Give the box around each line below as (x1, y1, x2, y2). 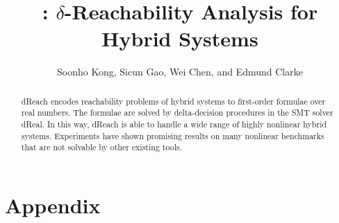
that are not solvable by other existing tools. (21, 141, 182, 153)
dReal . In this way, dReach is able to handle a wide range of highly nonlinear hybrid (21, 118, 327, 130)
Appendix (5, 190, 101, 219)
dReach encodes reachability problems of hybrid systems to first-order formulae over (21, 95, 326, 107)
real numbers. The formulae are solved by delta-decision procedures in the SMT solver (21, 107, 333, 118)
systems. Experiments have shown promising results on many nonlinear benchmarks (21, 130, 324, 141)
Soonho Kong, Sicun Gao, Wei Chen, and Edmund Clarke (57, 64, 303, 79)
